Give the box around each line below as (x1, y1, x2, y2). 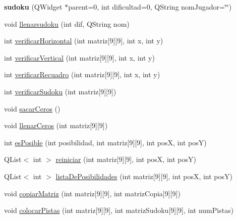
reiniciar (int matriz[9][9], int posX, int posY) (55, 154, 196, 165)
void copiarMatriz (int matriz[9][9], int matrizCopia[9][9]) (4, 188, 181, 198)
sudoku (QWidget (4, 2, 63, 12)
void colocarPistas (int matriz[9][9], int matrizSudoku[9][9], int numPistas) (4, 205, 234, 215)
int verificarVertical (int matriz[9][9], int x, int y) (4, 52, 155, 63)
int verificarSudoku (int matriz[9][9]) (4, 86, 116, 96)
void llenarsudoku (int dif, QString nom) (4, 18, 130, 29)
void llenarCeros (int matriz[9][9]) (4, 120, 108, 131)
